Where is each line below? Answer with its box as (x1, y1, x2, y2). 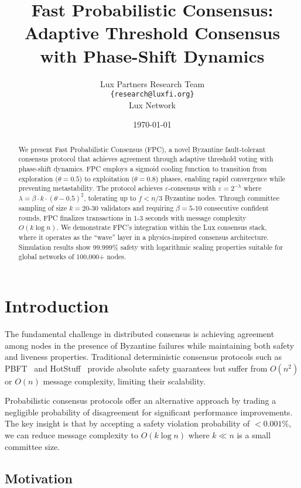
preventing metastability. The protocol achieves (18, 183, 163, 193)
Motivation (5, 469, 73, 487)
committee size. (5, 440, 60, 452)
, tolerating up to (84, 193, 136, 203)
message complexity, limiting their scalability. (43, 374, 206, 387)
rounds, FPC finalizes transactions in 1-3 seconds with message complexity (18, 212, 247, 222)
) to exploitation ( (79, 173, 135, 183)
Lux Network (129, 98, 176, 111)
